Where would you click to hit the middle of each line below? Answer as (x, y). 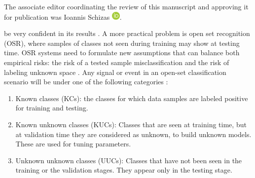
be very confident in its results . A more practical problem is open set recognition (127, 33)
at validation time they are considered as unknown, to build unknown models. (133, 134)
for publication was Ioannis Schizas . (63, 17)
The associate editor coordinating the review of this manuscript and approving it (126, 6)
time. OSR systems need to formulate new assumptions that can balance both (122, 53)
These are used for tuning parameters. (73, 144)
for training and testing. (52, 108)
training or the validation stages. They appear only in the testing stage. (124, 170)
